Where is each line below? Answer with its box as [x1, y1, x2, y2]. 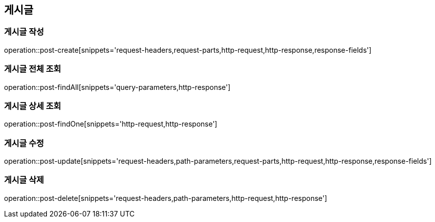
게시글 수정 [4, 138, 44, 148]
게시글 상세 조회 [4, 100, 61, 111]
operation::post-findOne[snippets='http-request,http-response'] [4, 120, 217, 129]
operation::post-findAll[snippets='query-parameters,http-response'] [4, 82, 231, 91]
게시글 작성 [4, 27, 44, 37]
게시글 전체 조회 [4, 64, 61, 74]
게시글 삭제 [4, 175, 44, 185]
